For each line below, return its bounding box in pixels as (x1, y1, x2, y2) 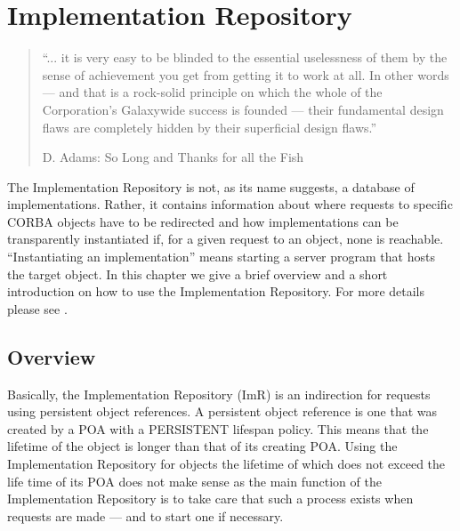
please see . (7, 299, 68, 318)
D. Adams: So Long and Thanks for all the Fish (42, 148, 304, 166)
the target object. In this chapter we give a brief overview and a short (7, 264, 388, 283)
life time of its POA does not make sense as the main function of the (7, 471, 382, 490)
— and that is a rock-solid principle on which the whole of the (42, 83, 383, 101)
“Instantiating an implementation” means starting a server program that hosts (7, 247, 435, 266)
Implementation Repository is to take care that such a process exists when (7, 489, 414, 508)
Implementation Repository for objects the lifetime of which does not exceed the (7, 455, 446, 473)
